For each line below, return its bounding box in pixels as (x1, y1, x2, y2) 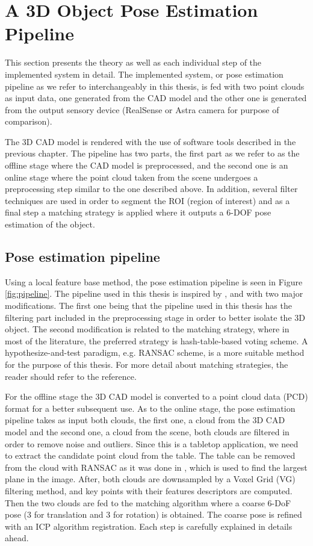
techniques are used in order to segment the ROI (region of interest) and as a (5, 194, 290, 206)
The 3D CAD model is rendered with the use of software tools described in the (5, 135, 296, 147)
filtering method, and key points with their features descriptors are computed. (5, 484, 293, 497)
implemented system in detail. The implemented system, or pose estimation (5, 67, 284, 80)
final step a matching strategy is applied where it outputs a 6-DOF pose (5, 206, 271, 219)
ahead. (5, 532, 29, 544)
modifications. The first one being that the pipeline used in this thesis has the (5, 299, 292, 312)
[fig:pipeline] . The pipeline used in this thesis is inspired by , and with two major (5, 287, 303, 300)
